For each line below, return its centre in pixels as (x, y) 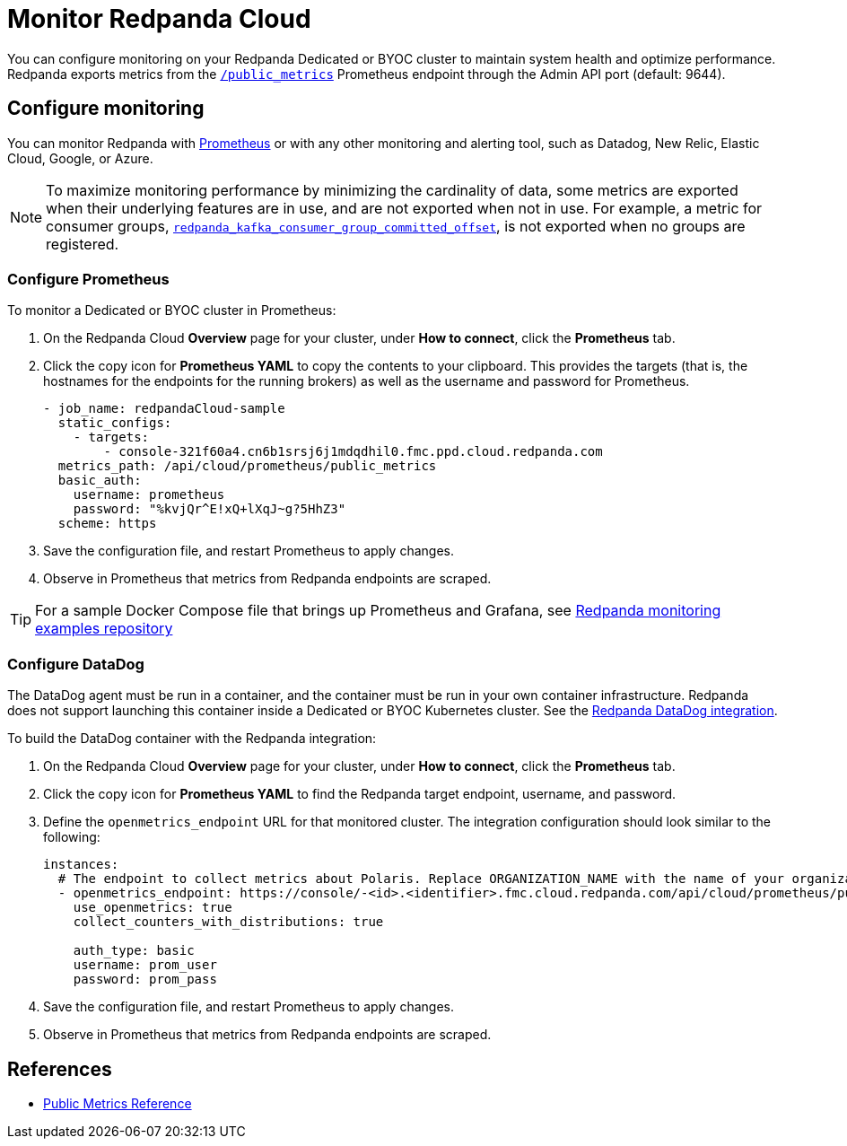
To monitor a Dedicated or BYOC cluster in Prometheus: (172, 311)
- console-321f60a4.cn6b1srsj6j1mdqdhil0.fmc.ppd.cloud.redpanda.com (353, 452)
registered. (83, 244)
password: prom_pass (145, 980)
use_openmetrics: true (153, 908)
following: (72, 837)
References (60, 1069)
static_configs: (115, 423)
